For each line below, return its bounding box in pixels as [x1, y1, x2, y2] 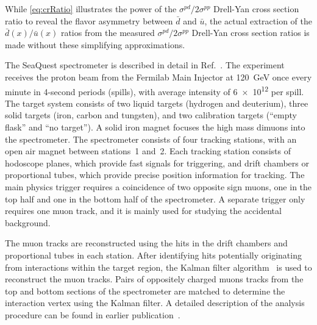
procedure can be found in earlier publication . [5, 308, 180, 321]
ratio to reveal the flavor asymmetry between [5, 14, 173, 27]
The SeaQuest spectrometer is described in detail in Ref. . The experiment [5, 59, 285, 71]
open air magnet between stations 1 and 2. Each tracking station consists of [5, 145, 291, 157]
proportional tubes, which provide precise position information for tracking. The [5, 168, 305, 181]
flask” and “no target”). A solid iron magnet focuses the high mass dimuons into [5, 121, 305, 133]
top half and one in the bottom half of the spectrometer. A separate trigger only [5, 192, 305, 205]
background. [5, 216, 51, 229]
